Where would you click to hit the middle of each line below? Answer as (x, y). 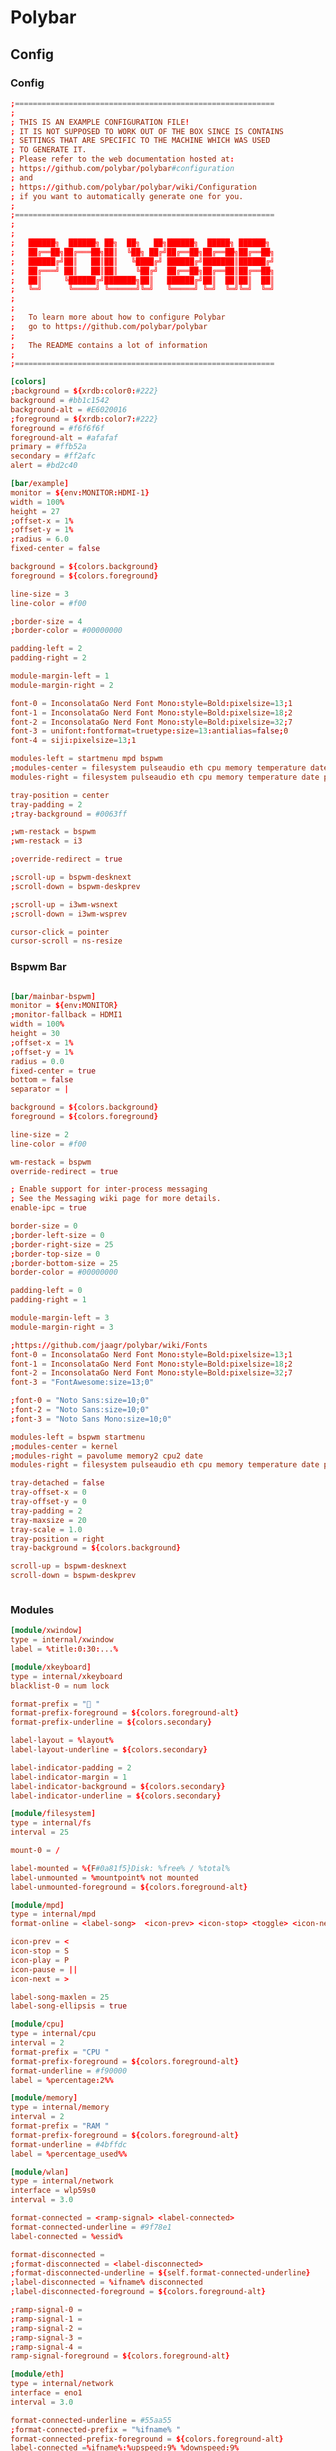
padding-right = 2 (48, 658)
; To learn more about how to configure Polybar (118, 317)
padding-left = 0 (46, 1291)
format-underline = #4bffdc (69, 2144)
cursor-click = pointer (60, 932)
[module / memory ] (44, 2098)
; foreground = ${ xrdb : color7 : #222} (84, 419)
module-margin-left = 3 (60, 1318)
